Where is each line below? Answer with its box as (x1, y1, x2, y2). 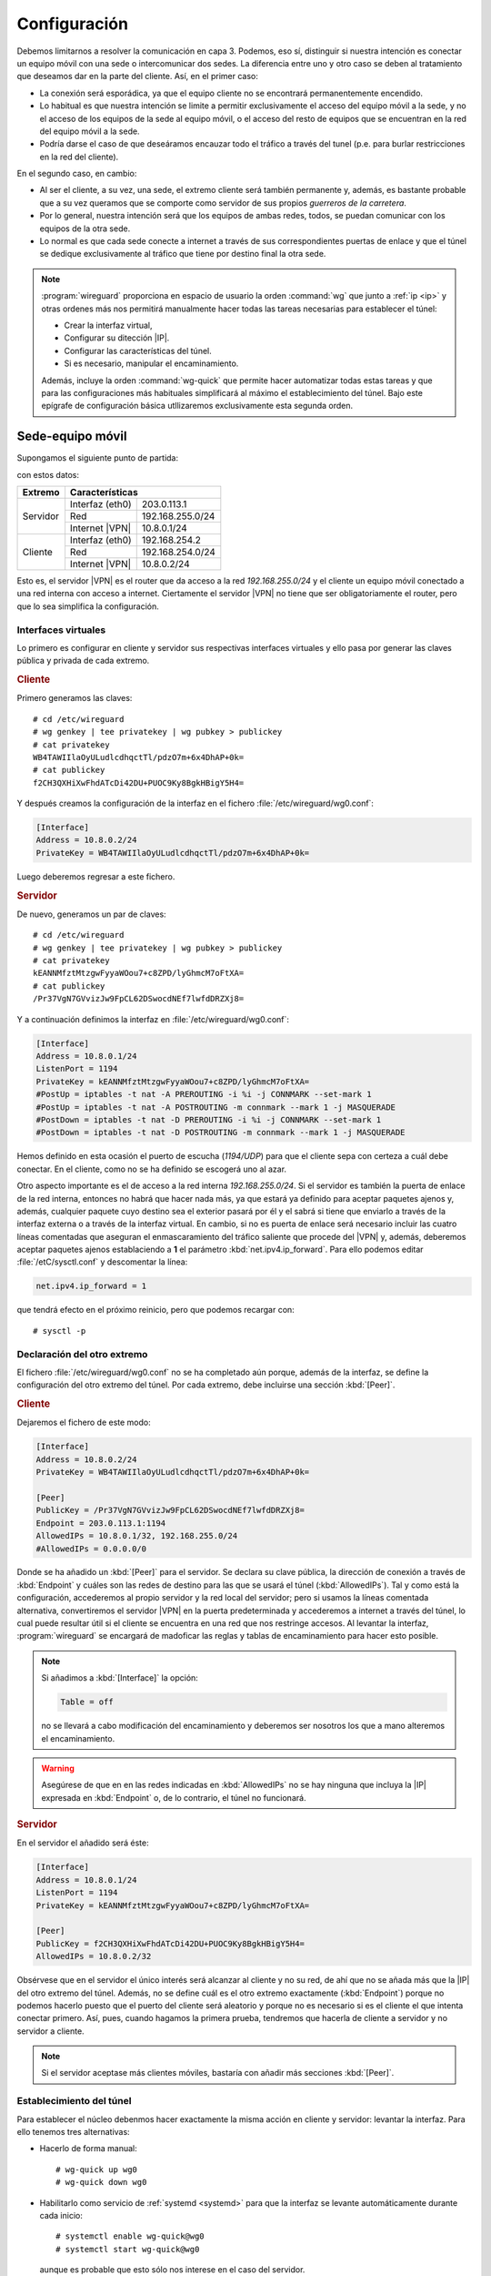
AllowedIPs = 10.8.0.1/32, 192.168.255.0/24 (35, 1530, 238, 1541)
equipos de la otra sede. (39, 223, 131, 234)
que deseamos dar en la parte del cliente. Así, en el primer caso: (16, 71, 258, 82)
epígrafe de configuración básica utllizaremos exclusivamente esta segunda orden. (41, 401, 354, 412)
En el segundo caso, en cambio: (16, 168, 137, 179)
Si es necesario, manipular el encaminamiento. (64, 358, 239, 369)
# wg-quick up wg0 (55, 2164, 138, 2175)
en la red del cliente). (39, 151, 119, 162)
